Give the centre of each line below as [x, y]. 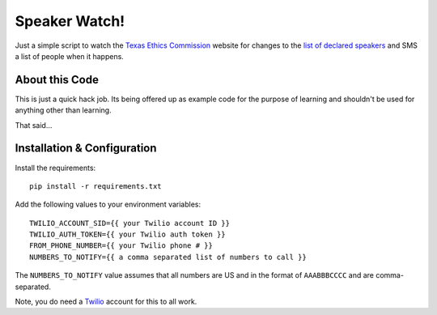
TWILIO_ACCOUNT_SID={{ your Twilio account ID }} [130, 223]
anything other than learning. [64, 110]
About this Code [57, 80]
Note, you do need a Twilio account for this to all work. [106, 302]
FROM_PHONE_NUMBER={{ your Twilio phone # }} [121, 246]
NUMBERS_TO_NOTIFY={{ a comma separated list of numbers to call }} [168, 257]
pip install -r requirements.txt [95, 186]
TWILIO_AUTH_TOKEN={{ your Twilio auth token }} [127, 234]
